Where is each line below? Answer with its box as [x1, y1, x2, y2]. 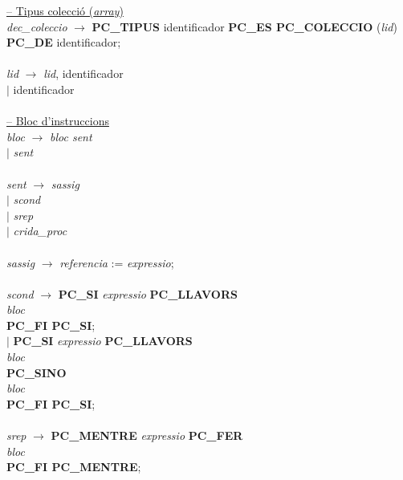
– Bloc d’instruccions [6, 112, 109, 129]
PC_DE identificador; [6, 34, 121, 51]
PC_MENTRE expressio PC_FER [51, 427, 243, 444]
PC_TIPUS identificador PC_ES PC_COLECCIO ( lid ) [92, 18, 397, 35]
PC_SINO [6, 364, 67, 380]
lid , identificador [43, 65, 124, 82]
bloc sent [49, 128, 92, 144]
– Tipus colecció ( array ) [6, 2, 124, 18]
